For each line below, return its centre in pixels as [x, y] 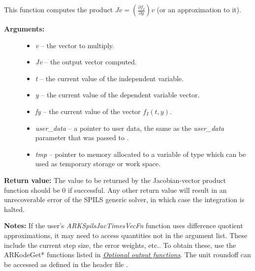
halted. [15, 209]
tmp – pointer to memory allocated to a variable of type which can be [141, 154]
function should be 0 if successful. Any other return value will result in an [115, 190]
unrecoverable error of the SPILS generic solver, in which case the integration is [124, 199]
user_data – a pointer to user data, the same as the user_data [130, 128]
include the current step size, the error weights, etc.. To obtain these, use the [120, 245]
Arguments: [24, 29]
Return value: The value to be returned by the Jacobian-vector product [115, 180]
